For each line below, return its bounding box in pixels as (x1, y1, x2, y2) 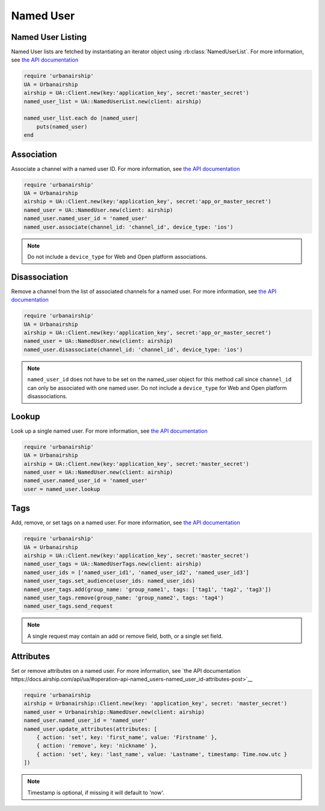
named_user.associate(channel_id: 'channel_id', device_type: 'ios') (23, 223, 234, 231)
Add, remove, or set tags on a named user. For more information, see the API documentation (11, 519, 241, 526)
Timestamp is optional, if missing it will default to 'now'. (27, 789, 165, 796)
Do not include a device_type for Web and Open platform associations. (27, 253, 208, 260)
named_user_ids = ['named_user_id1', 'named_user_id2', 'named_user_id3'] (23, 569, 250, 576)
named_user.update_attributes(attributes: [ (23, 725, 158, 733)
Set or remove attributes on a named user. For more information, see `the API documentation (11, 667, 241, 674)
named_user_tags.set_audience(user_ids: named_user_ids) (23, 577, 196, 585)
